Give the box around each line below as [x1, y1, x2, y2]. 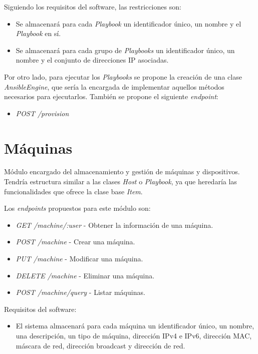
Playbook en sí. [16, 28, 61, 39]
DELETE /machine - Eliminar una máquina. [16, 270, 155, 280]
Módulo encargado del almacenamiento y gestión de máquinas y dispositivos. [4, 166, 240, 177]
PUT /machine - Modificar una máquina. [16, 253, 143, 264]
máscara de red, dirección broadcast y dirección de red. [16, 340, 185, 350]
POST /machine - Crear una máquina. [16, 236, 135, 247]
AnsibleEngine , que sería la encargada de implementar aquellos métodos [4, 81, 224, 92]
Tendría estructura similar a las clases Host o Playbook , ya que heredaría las [4, 176, 237, 187]
